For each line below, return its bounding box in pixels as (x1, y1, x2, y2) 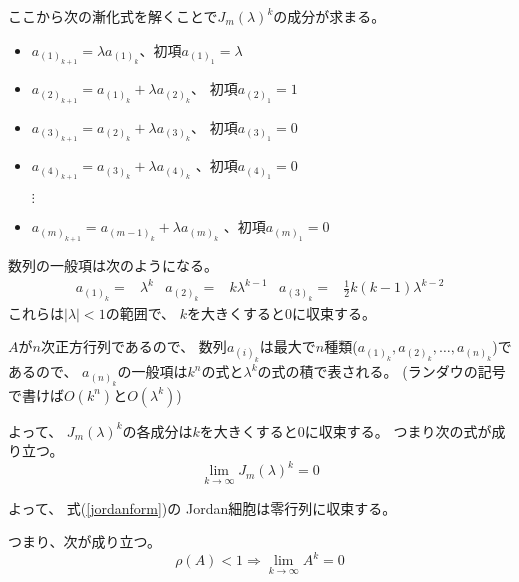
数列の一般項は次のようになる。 (8, 254, 218, 275)
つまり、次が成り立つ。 (8, 531, 161, 552)
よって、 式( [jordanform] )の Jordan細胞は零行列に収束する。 (8, 497, 397, 518)
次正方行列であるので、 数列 (40, 336, 227, 357)
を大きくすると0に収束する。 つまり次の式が (199, 420, 492, 441)
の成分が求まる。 (273, 6, 386, 26)
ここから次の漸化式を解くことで (8, 6, 218, 26)
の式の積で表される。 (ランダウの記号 (257, 361, 506, 382)
